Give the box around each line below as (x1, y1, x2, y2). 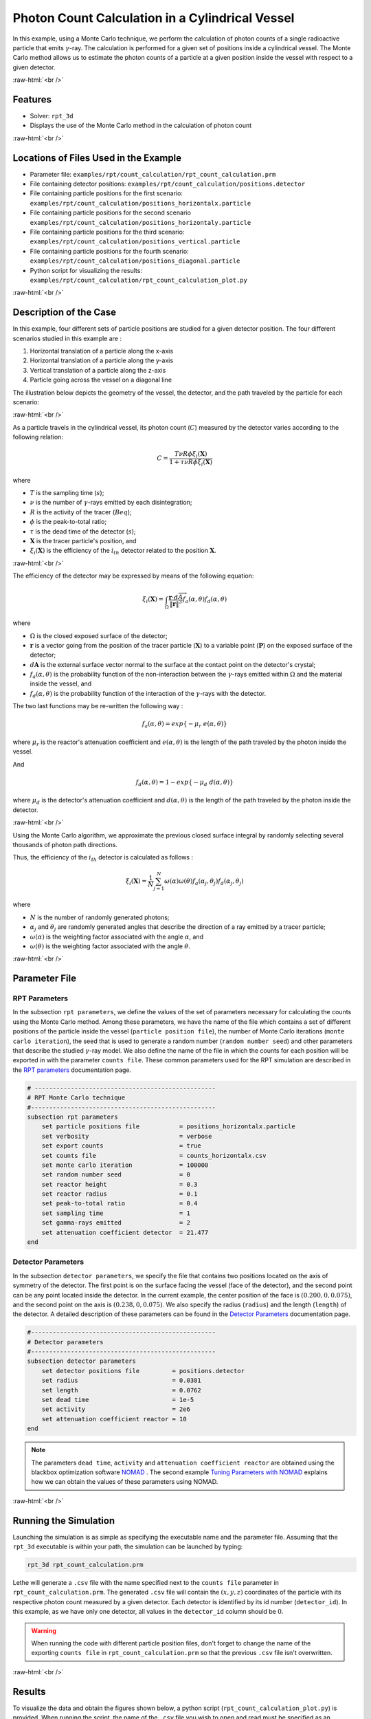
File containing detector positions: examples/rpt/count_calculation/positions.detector (30, 179, 306, 188)
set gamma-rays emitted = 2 (41, 1219, 190, 1227)
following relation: (12, 433, 63, 441)
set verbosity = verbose (41, 1132, 212, 1140)
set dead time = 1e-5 (41, 1396, 194, 1404)
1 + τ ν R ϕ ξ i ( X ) (169, 458, 213, 468)
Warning (31, 1626, 56, 1634)
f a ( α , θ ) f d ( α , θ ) (182, 595, 227, 605)
